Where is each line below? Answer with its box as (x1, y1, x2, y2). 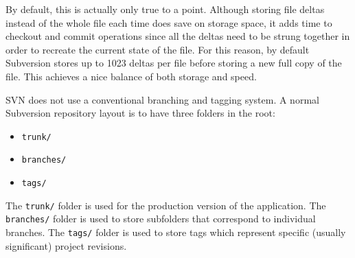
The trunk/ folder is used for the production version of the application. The (5, 198, 326, 212)
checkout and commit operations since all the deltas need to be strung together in (5, 29, 350, 43)
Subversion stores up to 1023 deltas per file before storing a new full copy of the (5, 56, 342, 70)
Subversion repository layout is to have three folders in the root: (5, 106, 275, 120)
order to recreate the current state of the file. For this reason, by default (5, 42, 310, 56)
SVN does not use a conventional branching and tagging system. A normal (5, 92, 319, 106)
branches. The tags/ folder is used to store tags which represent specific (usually (5, 225, 346, 239)
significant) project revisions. (5, 238, 127, 253)
